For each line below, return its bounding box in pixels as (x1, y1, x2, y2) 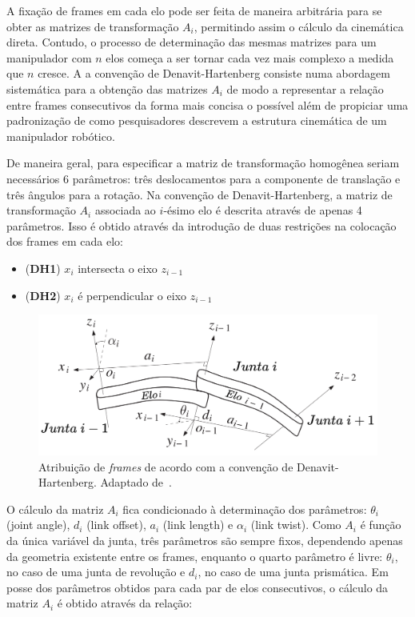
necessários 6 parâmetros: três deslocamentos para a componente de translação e (6, 170, 401, 186)
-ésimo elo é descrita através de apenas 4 (163, 202, 362, 218)
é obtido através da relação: (57, 595, 193, 611)
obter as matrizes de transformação (6, 18, 179, 34)
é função (360, 516, 401, 533)
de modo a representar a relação (226, 80, 384, 97)
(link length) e (162, 516, 233, 533)
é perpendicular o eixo (78, 286, 187, 303)
